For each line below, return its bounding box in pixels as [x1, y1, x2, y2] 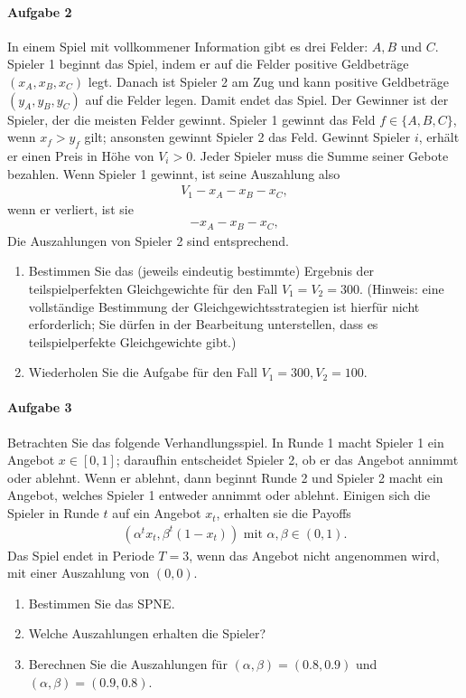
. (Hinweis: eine [359, 278, 444, 297]
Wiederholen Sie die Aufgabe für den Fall [28, 363, 257, 382]
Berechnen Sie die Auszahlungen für [28, 655, 228, 674]
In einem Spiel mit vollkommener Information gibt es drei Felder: [7, 36, 368, 55]
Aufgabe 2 [7, 2, 72, 21]
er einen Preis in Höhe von [7, 146, 154, 165]
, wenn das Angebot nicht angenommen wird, [189, 545, 440, 564]
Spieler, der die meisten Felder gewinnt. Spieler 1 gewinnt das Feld [7, 109, 376, 128]
